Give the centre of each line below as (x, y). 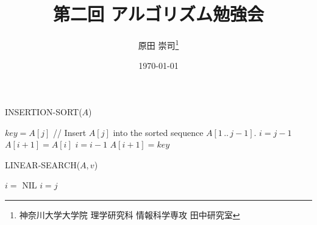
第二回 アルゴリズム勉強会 (158, 14)
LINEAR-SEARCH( (43, 164)
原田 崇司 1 (158, 44)
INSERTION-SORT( (44, 111)
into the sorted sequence (158, 132)
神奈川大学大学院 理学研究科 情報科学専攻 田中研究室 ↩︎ (130, 214)
